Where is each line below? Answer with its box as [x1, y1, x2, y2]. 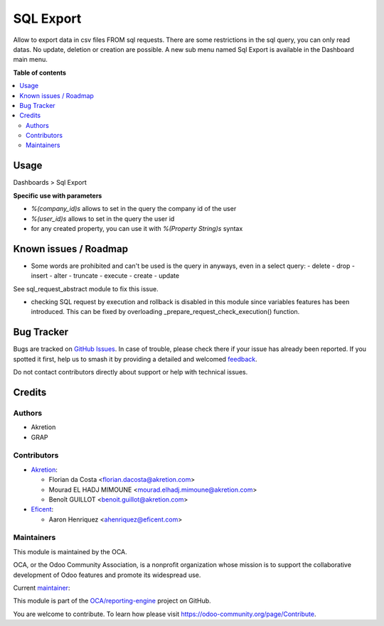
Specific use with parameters [13, 191, 102, 200]
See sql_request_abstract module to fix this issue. [13, 284, 159, 293]
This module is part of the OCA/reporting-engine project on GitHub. [13, 597, 211, 605]
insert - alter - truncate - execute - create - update [31, 271, 180, 280]
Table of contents [13, 68, 67, 77]
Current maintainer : [13, 583, 70, 593]
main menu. [13, 55, 48, 64]
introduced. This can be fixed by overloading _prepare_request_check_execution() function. [31, 308, 300, 316]
